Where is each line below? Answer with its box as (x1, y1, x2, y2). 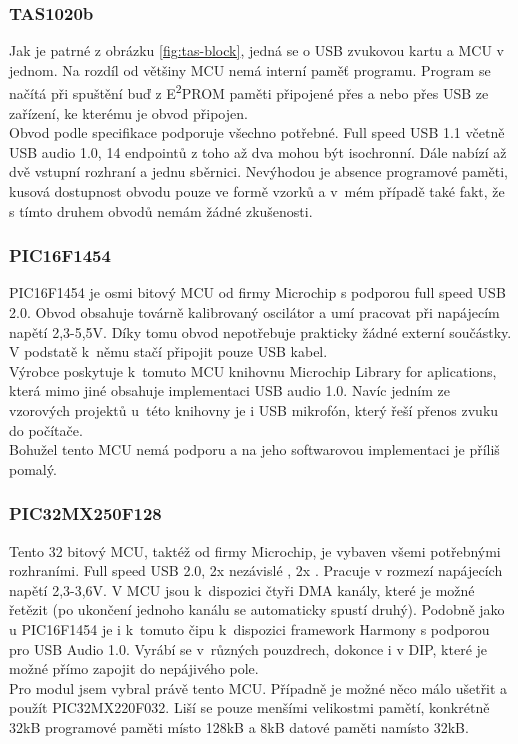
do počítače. (9, 419, 83, 440)
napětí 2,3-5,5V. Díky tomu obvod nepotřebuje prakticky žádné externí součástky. (9, 321, 512, 342)
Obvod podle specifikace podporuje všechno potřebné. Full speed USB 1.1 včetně (9, 122, 505, 143)
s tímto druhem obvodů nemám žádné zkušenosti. (9, 200, 313, 221)
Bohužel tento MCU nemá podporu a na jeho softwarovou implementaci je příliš (9, 439, 500, 460)
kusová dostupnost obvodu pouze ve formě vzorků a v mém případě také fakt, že (9, 181, 505, 202)
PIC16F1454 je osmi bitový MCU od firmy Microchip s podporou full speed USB (9, 282, 506, 303)
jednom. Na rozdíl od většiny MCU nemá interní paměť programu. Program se (9, 59, 491, 80)
